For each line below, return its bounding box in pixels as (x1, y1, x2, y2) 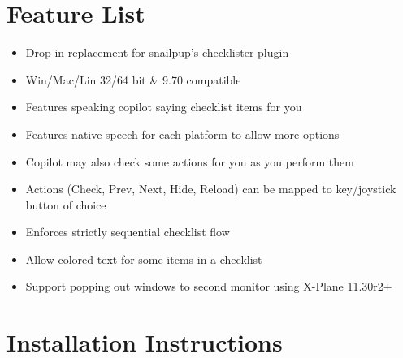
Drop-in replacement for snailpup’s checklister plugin (25, 44, 289, 61)
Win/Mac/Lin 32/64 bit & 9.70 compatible (25, 71, 241, 88)
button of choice (25, 196, 106, 213)
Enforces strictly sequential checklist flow (25, 223, 230, 240)
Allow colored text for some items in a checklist (25, 250, 262, 267)
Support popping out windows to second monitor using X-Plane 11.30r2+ (25, 278, 392, 295)
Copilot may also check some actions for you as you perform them (25, 153, 354, 170)
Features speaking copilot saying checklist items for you (25, 98, 302, 115)
